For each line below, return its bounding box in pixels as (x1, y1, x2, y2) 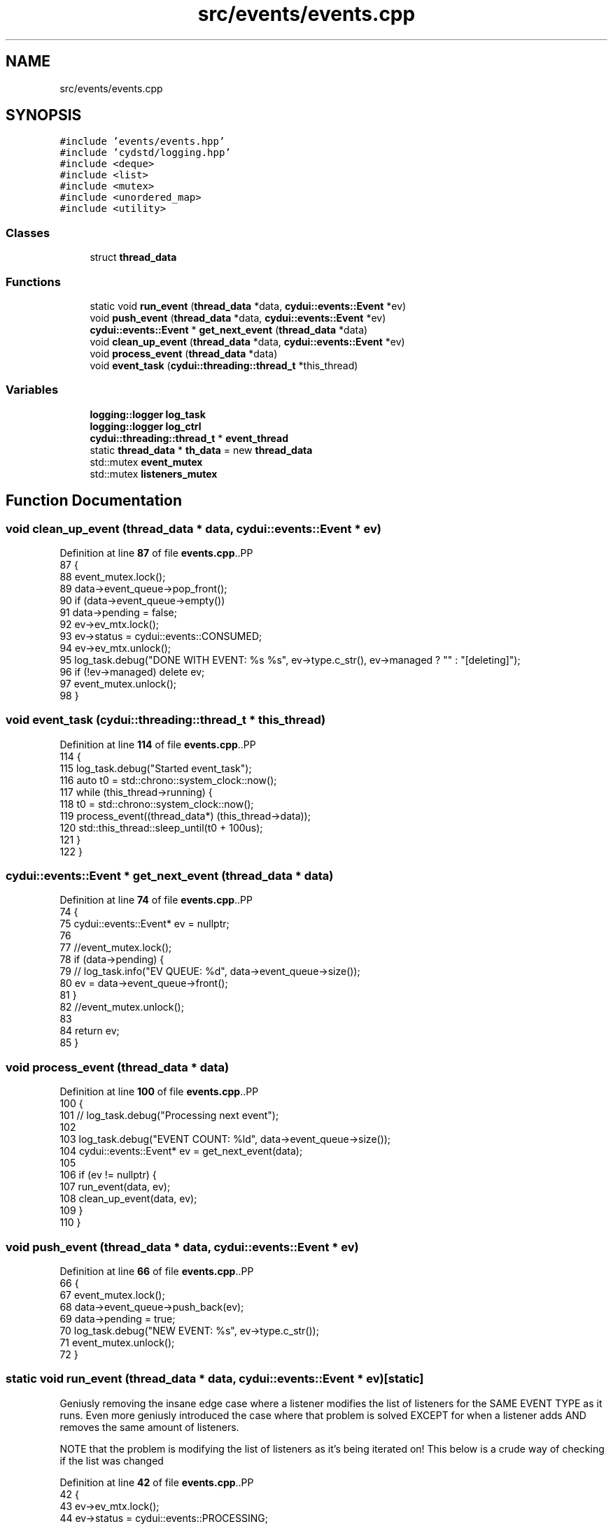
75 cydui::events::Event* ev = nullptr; (59, 918, 230, 930)
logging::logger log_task (90, 408, 206, 420)
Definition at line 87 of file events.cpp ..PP (59, 546, 253, 559)
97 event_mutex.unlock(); (59, 677, 176, 690)
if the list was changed (59, 1454, 164, 1467)
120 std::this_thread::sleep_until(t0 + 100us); (59, 821, 263, 834)
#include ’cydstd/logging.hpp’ (59, 147, 231, 159)
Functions (6, 274, 61, 289)
